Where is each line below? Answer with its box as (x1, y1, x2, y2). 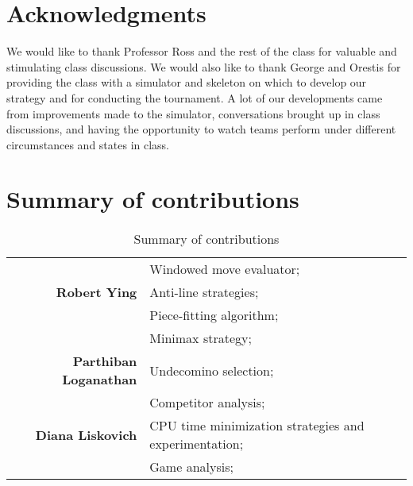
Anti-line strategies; (149, 283, 259, 302)
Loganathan (62, 370, 137, 389)
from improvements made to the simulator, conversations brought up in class (6, 105, 380, 121)
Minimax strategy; (149, 329, 252, 348)
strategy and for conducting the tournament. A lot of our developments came (6, 89, 383, 106)
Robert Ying (56, 283, 137, 302)
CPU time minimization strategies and (149, 416, 365, 435)
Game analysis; (149, 457, 234, 476)
